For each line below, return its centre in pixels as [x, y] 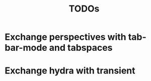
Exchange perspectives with [65, 37]
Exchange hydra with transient [70, 71]
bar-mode [26, 48]
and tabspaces [81, 48]
